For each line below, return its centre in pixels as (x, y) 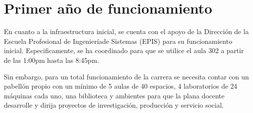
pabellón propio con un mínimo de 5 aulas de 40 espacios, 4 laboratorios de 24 (121, 86)
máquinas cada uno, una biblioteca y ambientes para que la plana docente (114, 95)
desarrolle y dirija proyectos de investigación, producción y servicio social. (114, 105)
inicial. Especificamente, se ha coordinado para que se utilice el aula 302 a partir (124, 50)
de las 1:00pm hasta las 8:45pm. (52, 60)
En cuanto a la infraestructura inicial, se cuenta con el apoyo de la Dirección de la (126, 31)
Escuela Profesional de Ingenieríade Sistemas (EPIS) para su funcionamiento (118, 41)
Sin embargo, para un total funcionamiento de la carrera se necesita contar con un (126, 76)
